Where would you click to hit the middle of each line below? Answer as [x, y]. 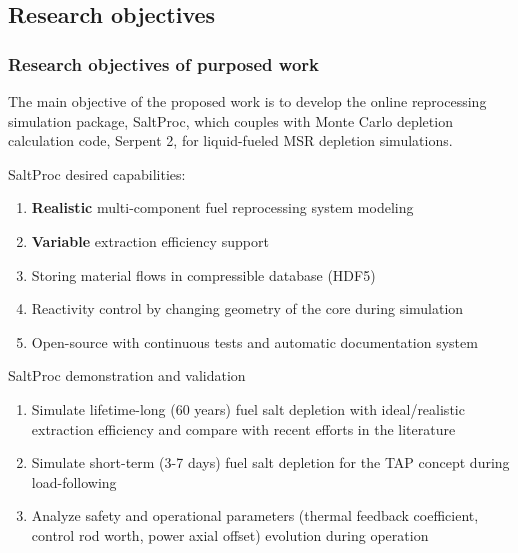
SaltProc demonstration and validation [127, 375]
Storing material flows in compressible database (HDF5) [203, 274]
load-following [74, 481]
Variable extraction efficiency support [150, 240]
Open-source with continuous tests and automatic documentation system [254, 341]
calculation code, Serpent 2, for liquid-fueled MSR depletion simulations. [230, 140]
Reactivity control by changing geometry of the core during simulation [247, 308]
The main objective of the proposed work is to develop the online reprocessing [247, 101]
